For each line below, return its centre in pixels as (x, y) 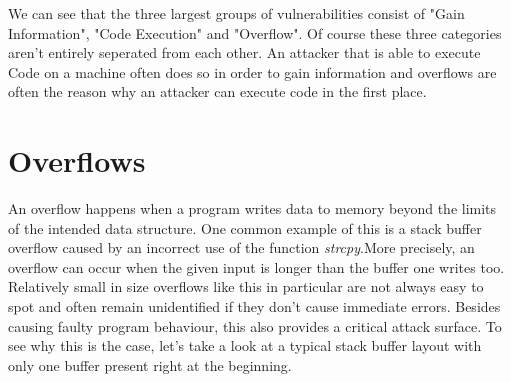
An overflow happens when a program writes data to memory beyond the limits (252, 208)
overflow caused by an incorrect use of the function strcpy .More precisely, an (241, 247)
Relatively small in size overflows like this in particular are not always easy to (246, 286)
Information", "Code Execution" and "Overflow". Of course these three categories (255, 32)
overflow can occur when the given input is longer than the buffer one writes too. (256, 266)
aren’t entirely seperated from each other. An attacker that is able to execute (244, 52)
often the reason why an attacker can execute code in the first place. (217, 91)
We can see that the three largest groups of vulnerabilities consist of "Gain (236, 13)
